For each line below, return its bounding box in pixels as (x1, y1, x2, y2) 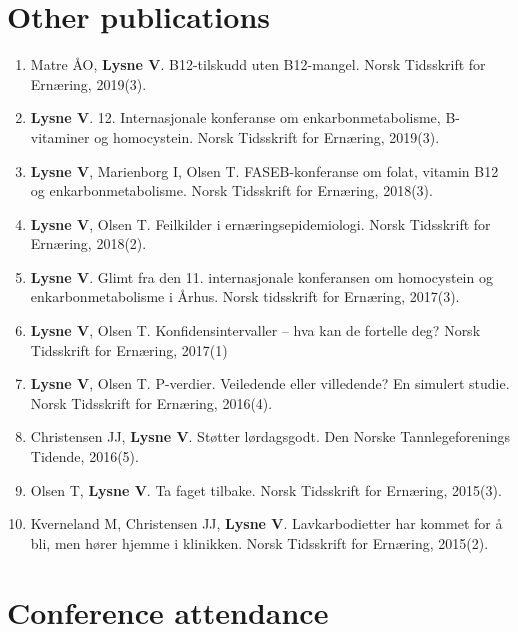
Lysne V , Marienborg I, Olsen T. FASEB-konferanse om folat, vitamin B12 (30, 160, 499, 181)
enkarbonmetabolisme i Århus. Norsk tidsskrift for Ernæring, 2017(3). (30, 286, 460, 307)
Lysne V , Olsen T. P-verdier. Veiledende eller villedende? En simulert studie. (30, 373, 510, 394)
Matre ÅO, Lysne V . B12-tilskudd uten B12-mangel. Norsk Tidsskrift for (30, 54, 486, 75)
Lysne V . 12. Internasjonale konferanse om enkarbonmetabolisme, (30, 107, 441, 128)
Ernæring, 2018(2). (30, 233, 147, 254)
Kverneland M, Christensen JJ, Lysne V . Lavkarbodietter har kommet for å (30, 513, 503, 534)
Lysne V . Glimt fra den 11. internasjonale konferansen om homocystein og (30, 266, 493, 287)
